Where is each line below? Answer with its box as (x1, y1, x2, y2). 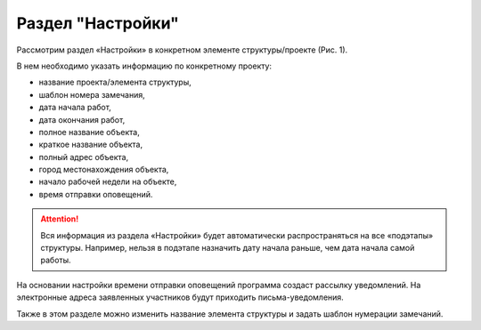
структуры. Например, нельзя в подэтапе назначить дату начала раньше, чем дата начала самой (40, 243, 415, 254)
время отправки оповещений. (38, 189, 153, 199)
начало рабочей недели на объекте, (38, 176, 177, 187)
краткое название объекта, (38, 139, 143, 150)
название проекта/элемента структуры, (38, 76, 192, 88)
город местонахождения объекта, (38, 165, 169, 175)
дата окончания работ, (38, 114, 126, 125)
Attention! (40, 213, 79, 224)
